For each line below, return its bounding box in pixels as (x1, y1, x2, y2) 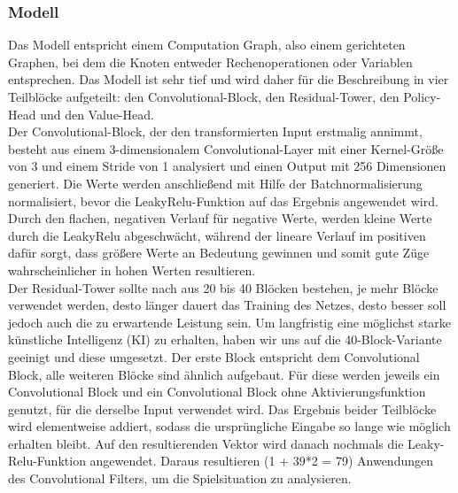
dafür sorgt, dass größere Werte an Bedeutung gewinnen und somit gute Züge (8, 243, 430, 262)
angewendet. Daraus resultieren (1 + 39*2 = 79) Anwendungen (89, 451, 433, 470)
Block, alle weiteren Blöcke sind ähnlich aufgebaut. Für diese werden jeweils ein (8, 365, 440, 383)
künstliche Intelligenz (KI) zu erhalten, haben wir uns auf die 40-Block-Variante (8, 330, 442, 349)
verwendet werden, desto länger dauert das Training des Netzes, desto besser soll (8, 296, 446, 314)
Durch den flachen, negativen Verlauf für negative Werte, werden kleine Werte (8, 209, 432, 227)
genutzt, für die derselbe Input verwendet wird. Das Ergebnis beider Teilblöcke (8, 399, 437, 418)
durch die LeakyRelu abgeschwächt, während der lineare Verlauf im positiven (8, 226, 426, 244)
